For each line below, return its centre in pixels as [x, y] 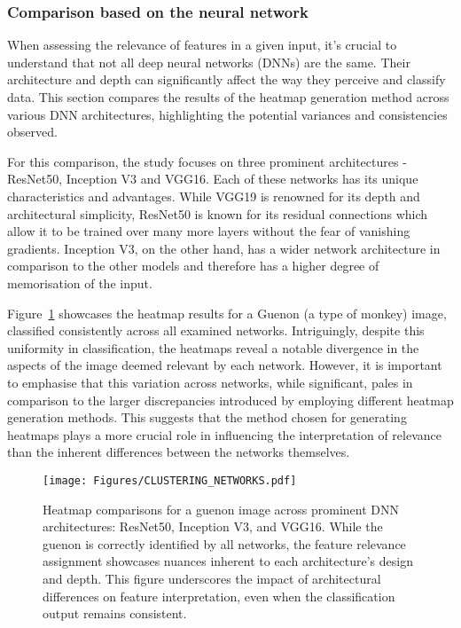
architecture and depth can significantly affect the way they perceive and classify [227, 79]
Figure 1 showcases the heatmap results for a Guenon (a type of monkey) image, [227, 313]
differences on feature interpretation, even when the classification [219, 596]
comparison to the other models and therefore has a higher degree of [193, 266]
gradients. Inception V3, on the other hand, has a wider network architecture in [224, 248]
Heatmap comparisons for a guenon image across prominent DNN [221, 509]
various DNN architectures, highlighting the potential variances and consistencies [227, 114]
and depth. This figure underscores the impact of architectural [212, 578]
